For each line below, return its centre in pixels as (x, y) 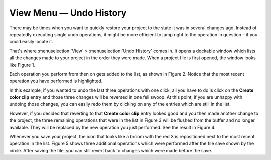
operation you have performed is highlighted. (56, 81)
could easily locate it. (31, 42)
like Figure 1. (22, 65)
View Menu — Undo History (68, 13)
